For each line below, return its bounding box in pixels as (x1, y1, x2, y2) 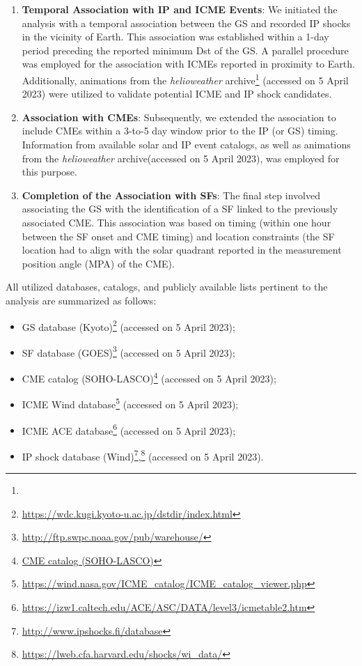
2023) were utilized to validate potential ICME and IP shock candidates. (22, 86, 332, 101)
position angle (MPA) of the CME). (22, 256, 175, 270)
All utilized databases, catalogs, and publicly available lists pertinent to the (6, 279, 328, 294)
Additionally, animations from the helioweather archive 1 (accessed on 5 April (22, 70, 349, 87)
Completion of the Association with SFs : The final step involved (22, 187, 320, 202)
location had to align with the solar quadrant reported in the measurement (22, 242, 342, 257)
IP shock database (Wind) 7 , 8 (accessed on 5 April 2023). (22, 447, 264, 463)
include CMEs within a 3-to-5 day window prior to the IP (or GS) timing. (22, 123, 338, 138)
